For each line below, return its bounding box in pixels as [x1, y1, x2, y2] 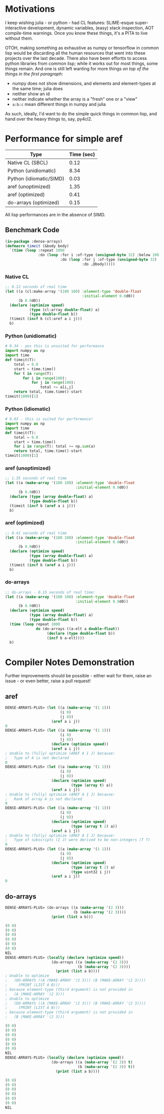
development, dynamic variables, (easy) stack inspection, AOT [27, 25, 154, 30]
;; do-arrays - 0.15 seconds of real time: [5, 590, 96, 595]
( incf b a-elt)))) [47, 636, 84, 640]
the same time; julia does [12, 85, 63, 91]
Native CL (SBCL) [7, 159, 48, 166]
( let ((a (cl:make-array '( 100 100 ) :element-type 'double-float [5, 289, 141, 294]
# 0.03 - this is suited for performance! [5, 417, 93, 422]
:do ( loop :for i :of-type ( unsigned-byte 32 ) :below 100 [38, 253, 160, 258]
